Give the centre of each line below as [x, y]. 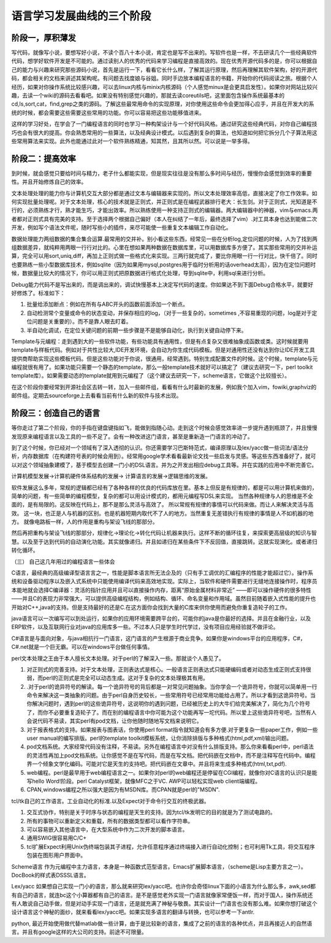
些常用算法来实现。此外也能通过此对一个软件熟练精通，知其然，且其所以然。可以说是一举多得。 [132, 141]
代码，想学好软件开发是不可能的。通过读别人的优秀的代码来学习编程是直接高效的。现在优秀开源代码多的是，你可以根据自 [164, 61]
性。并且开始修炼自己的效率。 [49, 182]
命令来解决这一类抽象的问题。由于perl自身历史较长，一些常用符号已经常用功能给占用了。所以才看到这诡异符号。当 [171, 695]
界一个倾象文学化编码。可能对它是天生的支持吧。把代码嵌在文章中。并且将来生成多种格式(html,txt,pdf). [157, 764]
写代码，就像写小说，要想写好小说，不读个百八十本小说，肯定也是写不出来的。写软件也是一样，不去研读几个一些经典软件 [164, 53]
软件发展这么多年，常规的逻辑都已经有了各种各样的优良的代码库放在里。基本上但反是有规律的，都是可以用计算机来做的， [164, 487]
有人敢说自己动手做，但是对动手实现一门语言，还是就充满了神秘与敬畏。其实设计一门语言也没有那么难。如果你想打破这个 [164, 904]
